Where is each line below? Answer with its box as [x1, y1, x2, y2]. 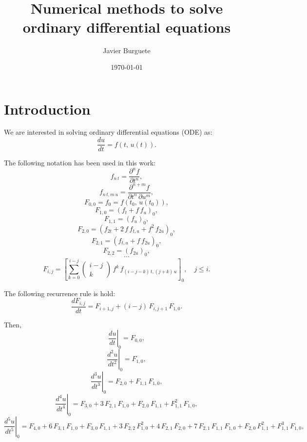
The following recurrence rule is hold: [4, 288, 115, 298]
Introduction [4, 99, 91, 119]
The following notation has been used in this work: [4, 158, 156, 168]
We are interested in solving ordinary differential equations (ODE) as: [4, 127, 212, 137]
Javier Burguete [103, 45, 151, 56]
